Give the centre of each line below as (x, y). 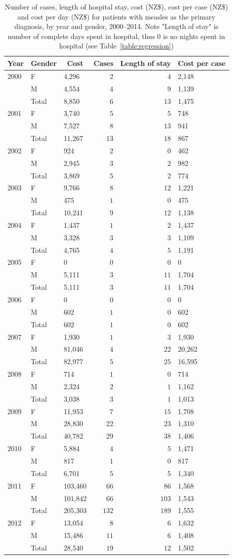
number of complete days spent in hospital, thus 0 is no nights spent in (116, 36)
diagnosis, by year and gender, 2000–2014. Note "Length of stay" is (116, 26)
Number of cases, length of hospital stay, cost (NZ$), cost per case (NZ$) (116, 6)
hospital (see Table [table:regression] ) (116, 46)
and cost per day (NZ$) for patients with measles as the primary (116, 16)
